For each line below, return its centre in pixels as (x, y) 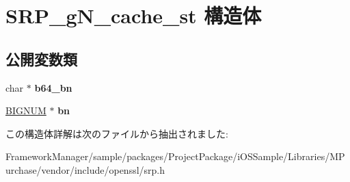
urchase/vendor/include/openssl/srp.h (85, 169)
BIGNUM (26, 110)
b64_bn (53, 87)
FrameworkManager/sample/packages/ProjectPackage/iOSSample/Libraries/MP (175, 156)
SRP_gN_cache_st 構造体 (134, 15)
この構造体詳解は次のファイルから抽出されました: (117, 133)
